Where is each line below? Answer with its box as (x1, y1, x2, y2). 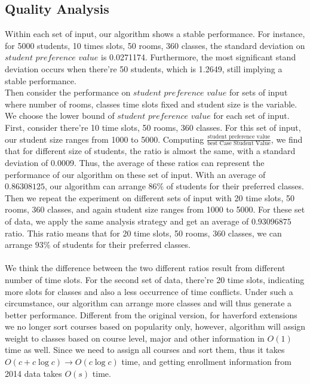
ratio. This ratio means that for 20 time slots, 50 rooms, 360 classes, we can (5, 226, 282, 239)
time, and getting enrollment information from (121, 355, 291, 368)
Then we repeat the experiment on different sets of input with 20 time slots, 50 (5, 191, 294, 204)
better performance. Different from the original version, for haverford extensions (5, 308, 297, 321)
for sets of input (229, 86, 288, 99)
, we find (271, 133, 303, 145)
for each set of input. (213, 109, 290, 122)
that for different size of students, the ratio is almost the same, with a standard (5, 145, 296, 157)
